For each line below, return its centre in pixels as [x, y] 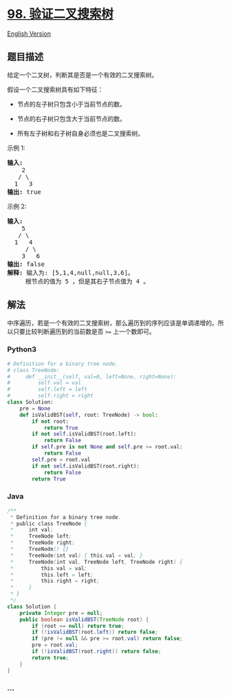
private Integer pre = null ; [61, 613]
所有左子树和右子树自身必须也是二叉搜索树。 [80, 133]
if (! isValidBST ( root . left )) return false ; [95, 632]
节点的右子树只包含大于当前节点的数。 [71, 118]
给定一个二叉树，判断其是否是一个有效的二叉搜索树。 [82, 75]
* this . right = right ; [55, 581]
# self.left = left [47, 389]
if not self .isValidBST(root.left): [84, 434]
